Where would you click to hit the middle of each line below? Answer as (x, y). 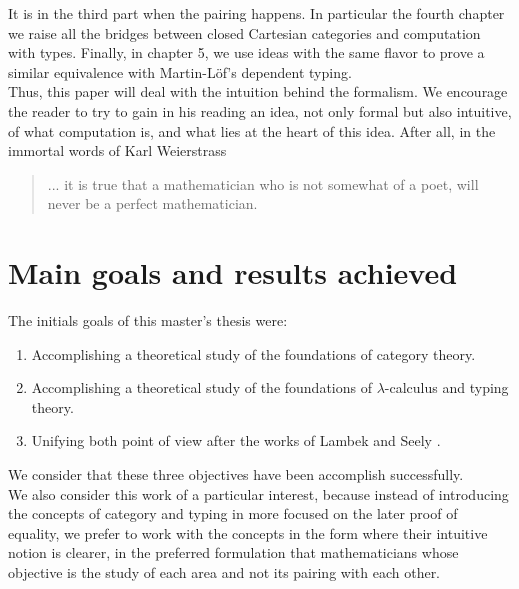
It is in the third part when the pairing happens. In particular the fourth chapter (256, 13)
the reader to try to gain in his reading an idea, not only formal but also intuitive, (260, 110)
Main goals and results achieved (233, 272)
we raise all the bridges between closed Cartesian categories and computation (244, 32)
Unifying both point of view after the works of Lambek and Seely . (236, 440)
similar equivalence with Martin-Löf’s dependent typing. (180, 71)
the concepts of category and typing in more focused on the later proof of (233, 513)
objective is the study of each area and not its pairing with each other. (224, 572)
